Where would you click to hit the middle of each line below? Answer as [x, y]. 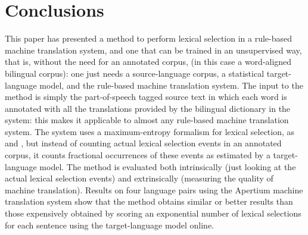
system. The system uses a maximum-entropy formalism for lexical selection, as [150, 131]
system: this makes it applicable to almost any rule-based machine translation [147, 120]
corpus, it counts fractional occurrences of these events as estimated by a [138, 155]
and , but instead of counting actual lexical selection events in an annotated [143, 143]
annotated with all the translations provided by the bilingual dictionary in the [148, 108]
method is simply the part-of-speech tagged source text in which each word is [146, 97]
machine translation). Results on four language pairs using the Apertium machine [154, 189]
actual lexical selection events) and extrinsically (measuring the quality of [139, 178]
